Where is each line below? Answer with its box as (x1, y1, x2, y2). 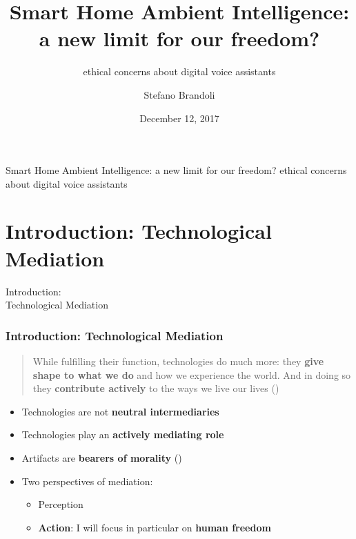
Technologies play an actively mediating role (21, 427, 224, 442)
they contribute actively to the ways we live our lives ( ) (32, 381, 279, 395)
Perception (38, 497, 83, 511)
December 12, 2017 (139, 110, 219, 125)
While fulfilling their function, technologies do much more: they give (32, 354, 324, 368)
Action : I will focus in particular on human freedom (38, 520, 271, 534)
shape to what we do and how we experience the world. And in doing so (32, 367, 351, 382)
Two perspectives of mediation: (21, 473, 153, 488)
